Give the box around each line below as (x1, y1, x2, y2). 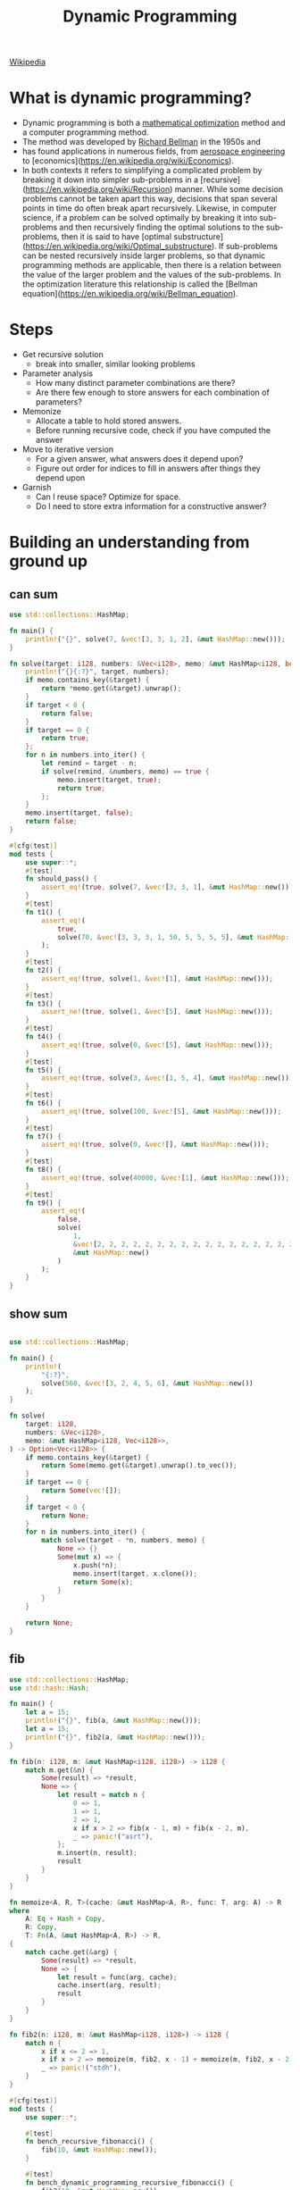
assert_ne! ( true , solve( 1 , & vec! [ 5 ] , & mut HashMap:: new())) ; (41, 1007, 274, 1016)
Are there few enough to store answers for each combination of (35, 387, 270, 398)
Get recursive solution (21, 349, 104, 360)
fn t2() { (25, 966, 62, 975)
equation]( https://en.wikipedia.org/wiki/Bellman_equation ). (21, 288, 238, 299)
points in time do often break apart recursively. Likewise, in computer (21, 203, 277, 213)
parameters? (35, 397, 83, 407)
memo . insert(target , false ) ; (25, 808, 134, 818)
